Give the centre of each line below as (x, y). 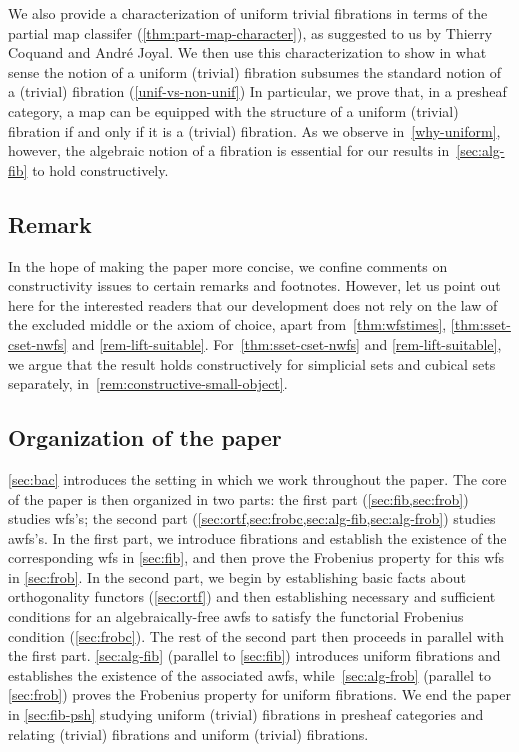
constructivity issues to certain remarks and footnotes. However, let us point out (254, 285)
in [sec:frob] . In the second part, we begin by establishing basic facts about (237, 576)
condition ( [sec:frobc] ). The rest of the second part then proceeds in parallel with (256, 635)
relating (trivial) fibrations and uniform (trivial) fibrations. (188, 733)
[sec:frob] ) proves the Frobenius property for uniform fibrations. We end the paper (259, 694)
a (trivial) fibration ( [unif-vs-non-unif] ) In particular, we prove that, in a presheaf (257, 91)
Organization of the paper (145, 437)
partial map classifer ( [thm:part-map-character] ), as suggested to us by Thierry (250, 32)
